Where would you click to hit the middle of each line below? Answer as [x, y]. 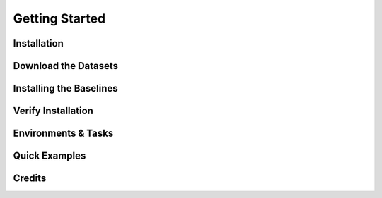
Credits [30, 179]
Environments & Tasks [63, 134]
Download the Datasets [66, 66]
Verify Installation [53, 111]
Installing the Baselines [65, 88]
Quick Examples [50, 156]
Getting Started [59, 18]
